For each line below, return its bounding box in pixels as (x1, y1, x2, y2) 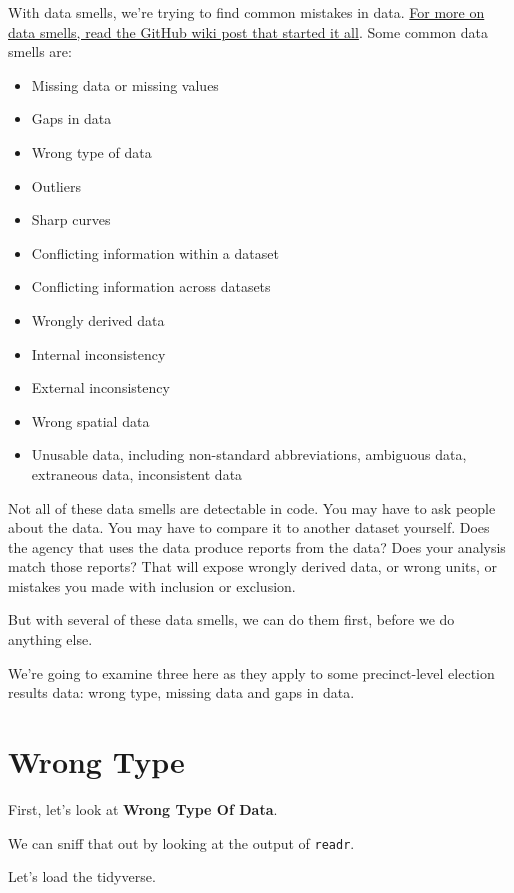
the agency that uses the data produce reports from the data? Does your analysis (8, 536, 506, 557)
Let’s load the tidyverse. (8, 866, 156, 887)
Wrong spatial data (31, 410, 150, 431)
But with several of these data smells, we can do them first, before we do (8, 609, 455, 630)
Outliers (31, 175, 81, 196)
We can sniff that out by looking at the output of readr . (8, 832, 355, 853)
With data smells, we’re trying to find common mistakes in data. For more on (8, 2, 485, 22)
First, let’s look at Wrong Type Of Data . (8, 798, 278, 819)
